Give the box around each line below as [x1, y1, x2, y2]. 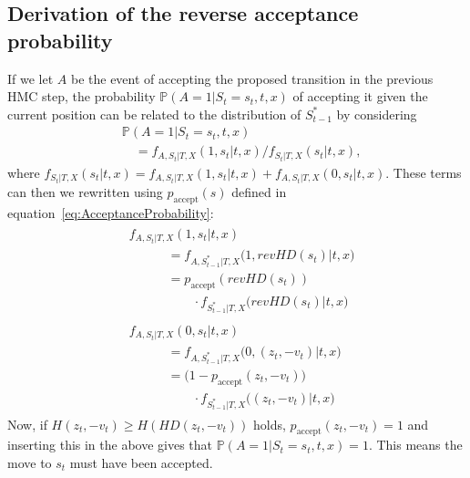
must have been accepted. [69, 452, 213, 472]
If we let [7, 68, 54, 88]
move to [7, 452, 52, 472]
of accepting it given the [292, 87, 428, 106]
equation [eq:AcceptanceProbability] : [7, 203, 214, 223]
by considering [336, 104, 417, 123]
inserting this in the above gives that [7, 435, 213, 454]
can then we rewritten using [7, 182, 163, 202]
